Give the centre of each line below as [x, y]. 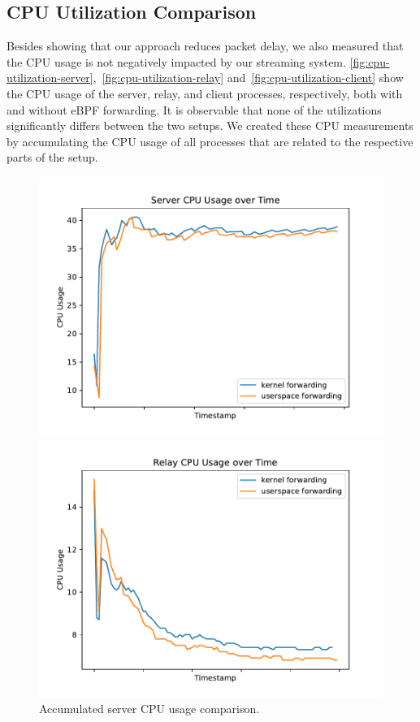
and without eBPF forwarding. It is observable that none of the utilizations [194, 109]
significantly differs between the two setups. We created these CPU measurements [210, 125]
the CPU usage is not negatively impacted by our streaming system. [176, 61]
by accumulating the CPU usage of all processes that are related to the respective [210, 141]
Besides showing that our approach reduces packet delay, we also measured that [205, 46]
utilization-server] [50, 78]
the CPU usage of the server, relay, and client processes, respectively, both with [205, 93]
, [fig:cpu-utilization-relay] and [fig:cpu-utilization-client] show [248, 78]
